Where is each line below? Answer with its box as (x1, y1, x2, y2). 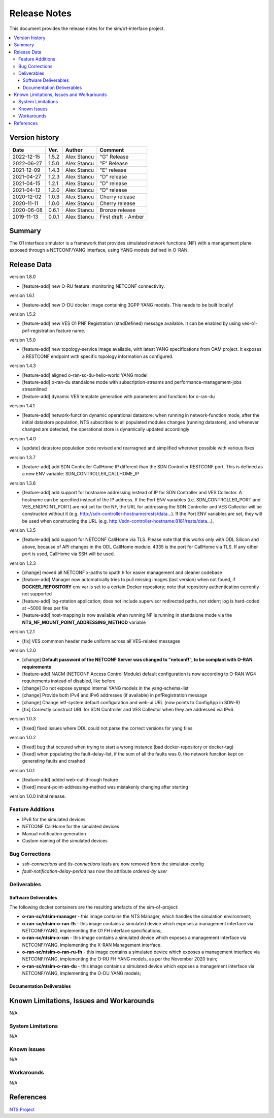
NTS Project (9, 1106, 35, 1112)
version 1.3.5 (9, 527, 36, 533)
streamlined (22, 386, 47, 392)
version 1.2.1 (9, 628, 35, 635)
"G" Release (99, 153, 129, 160)
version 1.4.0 (9, 435, 37, 442)
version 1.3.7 (9, 454, 36, 460)
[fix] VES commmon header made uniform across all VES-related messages (22, 638, 180, 644)
